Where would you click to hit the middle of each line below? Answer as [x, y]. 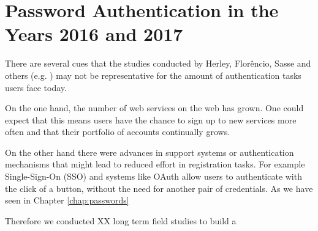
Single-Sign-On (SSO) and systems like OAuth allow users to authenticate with [153, 176]
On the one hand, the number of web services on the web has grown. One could [154, 108]
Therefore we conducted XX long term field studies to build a [121, 220]
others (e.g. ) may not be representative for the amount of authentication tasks [153, 75]
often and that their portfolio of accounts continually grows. [118, 132]
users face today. [36, 87]
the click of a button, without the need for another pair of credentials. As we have [159, 188]
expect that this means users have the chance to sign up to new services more [151, 119]
